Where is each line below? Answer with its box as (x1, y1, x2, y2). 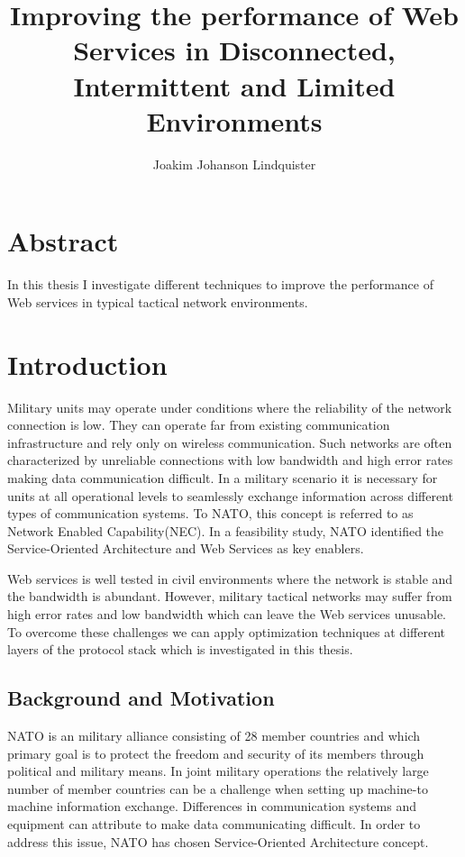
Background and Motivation (7, 684, 275, 712)
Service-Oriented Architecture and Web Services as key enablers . (7, 539, 364, 558)
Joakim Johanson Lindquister (152, 154, 316, 173)
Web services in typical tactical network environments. (7, 292, 308, 311)
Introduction (7, 345, 168, 382)
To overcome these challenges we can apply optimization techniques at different (7, 622, 445, 641)
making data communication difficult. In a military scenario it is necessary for (7, 468, 438, 487)
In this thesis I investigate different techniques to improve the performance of (7, 275, 434, 294)
